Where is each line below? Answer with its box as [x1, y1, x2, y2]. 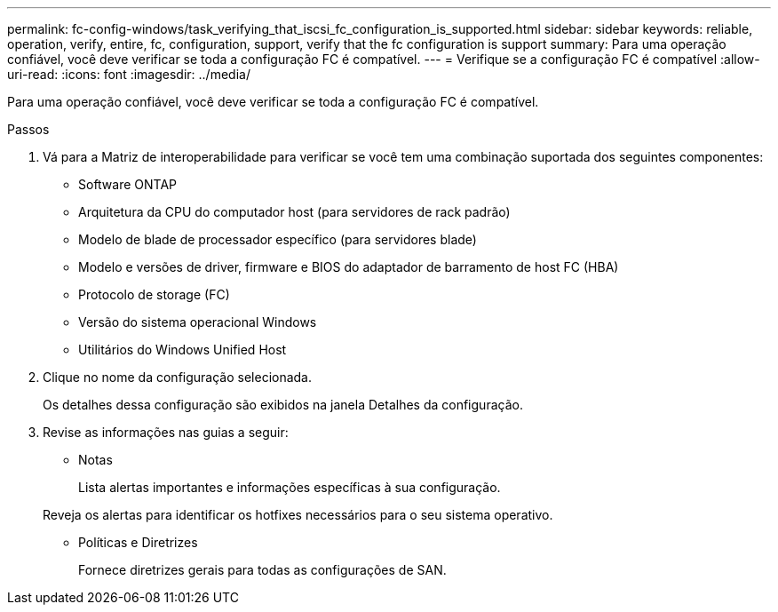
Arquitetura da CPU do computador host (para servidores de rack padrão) [78, 204, 511, 219]
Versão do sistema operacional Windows [78, 314, 317, 330]
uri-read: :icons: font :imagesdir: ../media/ [7, 67, 250, 82]
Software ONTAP [78, 177, 178, 192]
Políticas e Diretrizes [78, 535, 198, 550]
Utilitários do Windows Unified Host [78, 342, 287, 357]
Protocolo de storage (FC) [78, 287, 230, 302]
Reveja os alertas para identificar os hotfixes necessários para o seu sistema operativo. [43, 507, 553, 522]
